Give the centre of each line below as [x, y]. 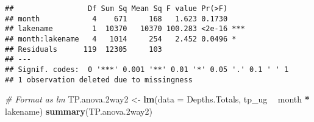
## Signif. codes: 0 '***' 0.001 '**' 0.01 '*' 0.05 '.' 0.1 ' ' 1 [147, 69]
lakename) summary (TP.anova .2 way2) [79, 111]
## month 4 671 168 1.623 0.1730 [116, 19]
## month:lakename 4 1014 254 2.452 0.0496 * [121, 39]
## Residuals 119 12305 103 [84, 49]
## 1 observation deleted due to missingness [99, 80]
